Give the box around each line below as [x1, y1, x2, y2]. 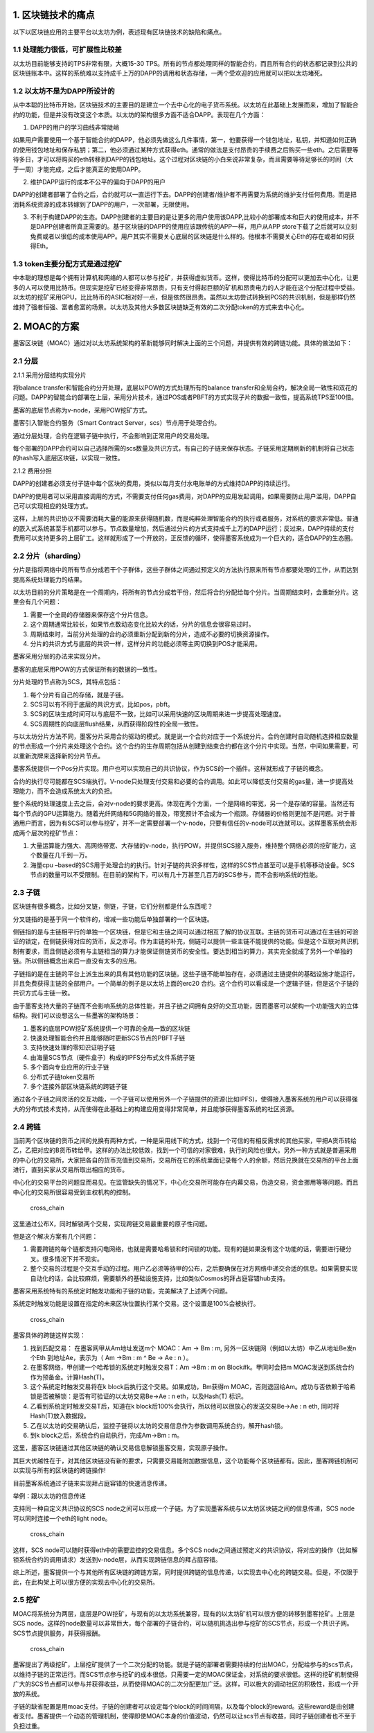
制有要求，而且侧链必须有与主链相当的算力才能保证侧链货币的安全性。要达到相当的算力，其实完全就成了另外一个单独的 [12, 947, 353, 955]
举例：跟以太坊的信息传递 [12, 1491, 86, 1500]
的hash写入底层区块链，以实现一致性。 [12, 454, 124, 462]
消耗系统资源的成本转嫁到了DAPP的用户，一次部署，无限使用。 [12, 200, 193, 208]
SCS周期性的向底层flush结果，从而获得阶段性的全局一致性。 [30, 720, 202, 728]
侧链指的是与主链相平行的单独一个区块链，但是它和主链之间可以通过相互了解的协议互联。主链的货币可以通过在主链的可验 [12, 928, 359, 936]
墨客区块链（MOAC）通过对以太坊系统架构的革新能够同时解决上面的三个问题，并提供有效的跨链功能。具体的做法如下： [12, 339, 353, 347]
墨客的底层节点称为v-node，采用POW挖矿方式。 [12, 406, 152, 414]
